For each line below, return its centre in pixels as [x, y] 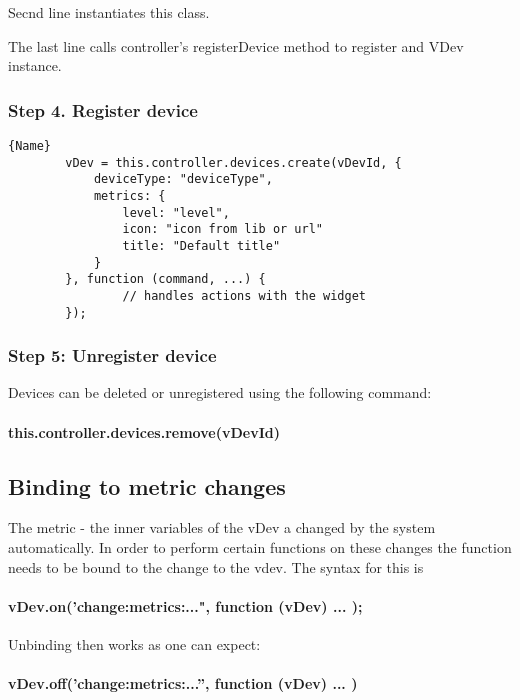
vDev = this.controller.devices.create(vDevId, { [233, 162]
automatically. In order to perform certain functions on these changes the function [260, 547]
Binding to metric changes [147, 485]
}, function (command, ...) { [165, 279]
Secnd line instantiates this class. [109, 12]
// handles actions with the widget [244, 295]
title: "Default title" [201, 245]
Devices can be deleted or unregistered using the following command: [220, 392]
